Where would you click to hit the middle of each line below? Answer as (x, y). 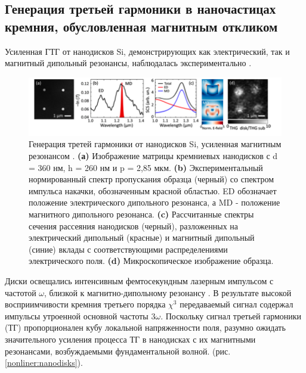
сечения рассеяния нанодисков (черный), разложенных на (134, 226)
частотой (21, 292)
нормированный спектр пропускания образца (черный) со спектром (152, 179)
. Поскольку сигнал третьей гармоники (231, 316)
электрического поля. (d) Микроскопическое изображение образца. (151, 261)
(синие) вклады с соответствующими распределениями (128, 249)
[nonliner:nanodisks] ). (44, 363)
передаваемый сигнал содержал (237, 304)
